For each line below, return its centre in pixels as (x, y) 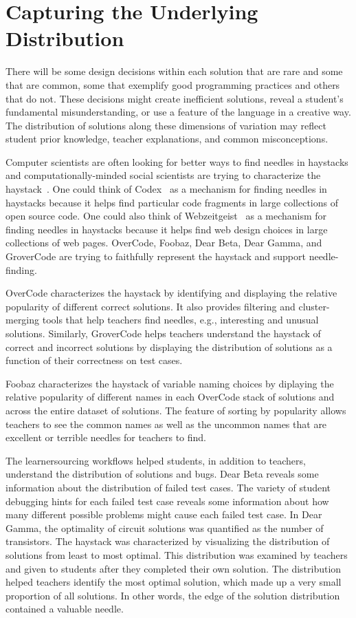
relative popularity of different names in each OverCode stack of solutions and (170, 397)
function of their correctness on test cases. (94, 360)
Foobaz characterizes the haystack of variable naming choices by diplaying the (170, 383)
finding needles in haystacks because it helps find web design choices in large (167, 229)
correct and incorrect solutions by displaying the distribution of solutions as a (169, 347)
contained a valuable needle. (65, 609)
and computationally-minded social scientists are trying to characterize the (163, 175)
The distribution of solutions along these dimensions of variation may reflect (166, 125)
